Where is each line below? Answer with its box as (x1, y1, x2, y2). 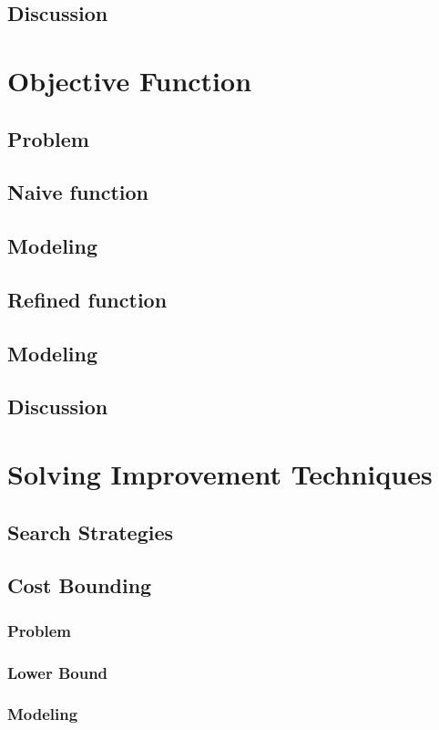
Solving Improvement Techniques (7, 455, 433, 493)
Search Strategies (7, 517, 174, 546)
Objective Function (7, 61, 252, 99)
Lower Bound (7, 661, 108, 683)
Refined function (7, 285, 168, 313)
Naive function (7, 178, 149, 206)
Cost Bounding (7, 571, 152, 600)
